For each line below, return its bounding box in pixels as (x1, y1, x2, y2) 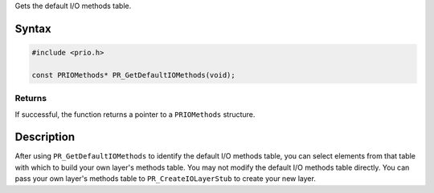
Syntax (14, 22, 51, 35)
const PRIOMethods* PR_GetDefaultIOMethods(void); (31, 70, 236, 79)
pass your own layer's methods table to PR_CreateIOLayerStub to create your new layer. (14, 174, 317, 183)
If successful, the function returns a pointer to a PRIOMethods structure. (14, 109, 256, 119)
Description (14, 131, 76, 144)
